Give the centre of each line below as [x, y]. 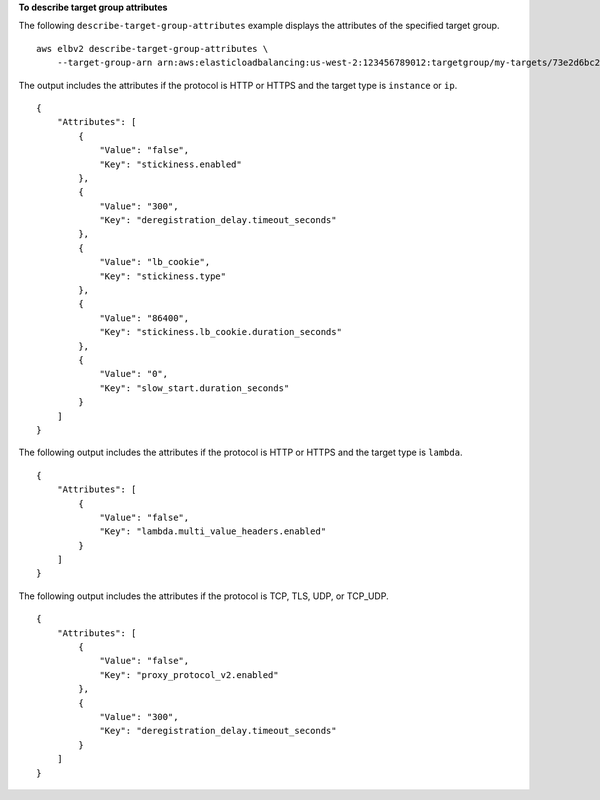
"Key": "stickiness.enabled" [170, 164]
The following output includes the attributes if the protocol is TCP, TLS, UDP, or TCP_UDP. [203, 596]
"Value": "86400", [144, 318]
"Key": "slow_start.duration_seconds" [194, 388]
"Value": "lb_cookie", [155, 262]
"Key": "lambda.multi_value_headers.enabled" [213, 531]
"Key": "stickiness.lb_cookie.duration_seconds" [220, 332]
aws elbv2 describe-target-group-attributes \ [152, 48]
